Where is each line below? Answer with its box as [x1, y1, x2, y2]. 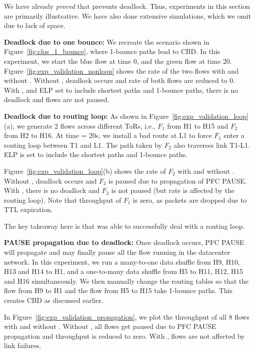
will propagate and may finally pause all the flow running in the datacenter [4, 247, 230, 257]
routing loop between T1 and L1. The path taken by [4, 139, 162, 150]
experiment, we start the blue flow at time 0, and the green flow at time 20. [4, 55, 232, 66]
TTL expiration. [4, 204, 53, 215]
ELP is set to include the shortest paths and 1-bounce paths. [4, 149, 188, 160]
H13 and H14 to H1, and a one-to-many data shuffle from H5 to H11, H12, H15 [4, 266, 243, 276]
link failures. [4, 340, 41, 351]
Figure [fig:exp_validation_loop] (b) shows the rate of [4, 165, 166, 176]
